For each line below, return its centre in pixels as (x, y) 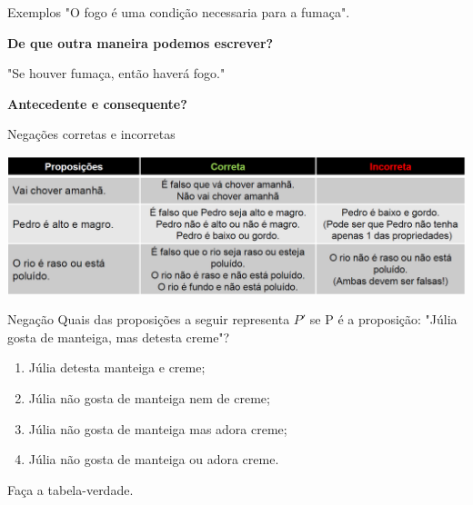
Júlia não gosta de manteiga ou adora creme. (154, 459)
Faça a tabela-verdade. (70, 489)
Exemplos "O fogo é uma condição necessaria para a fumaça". (179, 12)
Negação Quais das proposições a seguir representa (149, 319)
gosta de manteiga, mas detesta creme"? (119, 337)
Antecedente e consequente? (97, 103)
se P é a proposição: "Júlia (383, 319)
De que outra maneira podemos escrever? (141, 42)
